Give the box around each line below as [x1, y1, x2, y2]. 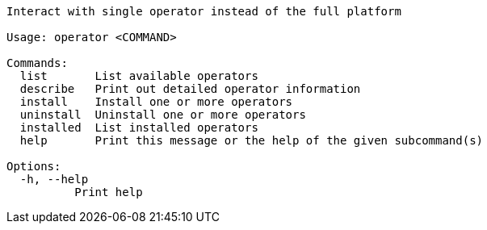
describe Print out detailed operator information [19, 82, 361, 95]
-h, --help [19, 173, 89, 186]
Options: [6, 160, 61, 173]
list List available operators [19, 69, 258, 82]
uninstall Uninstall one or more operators [19, 108, 306, 121]
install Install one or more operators [19, 95, 293, 108]
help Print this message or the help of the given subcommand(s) [19, 134, 484, 147]
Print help [74, 186, 143, 199]
